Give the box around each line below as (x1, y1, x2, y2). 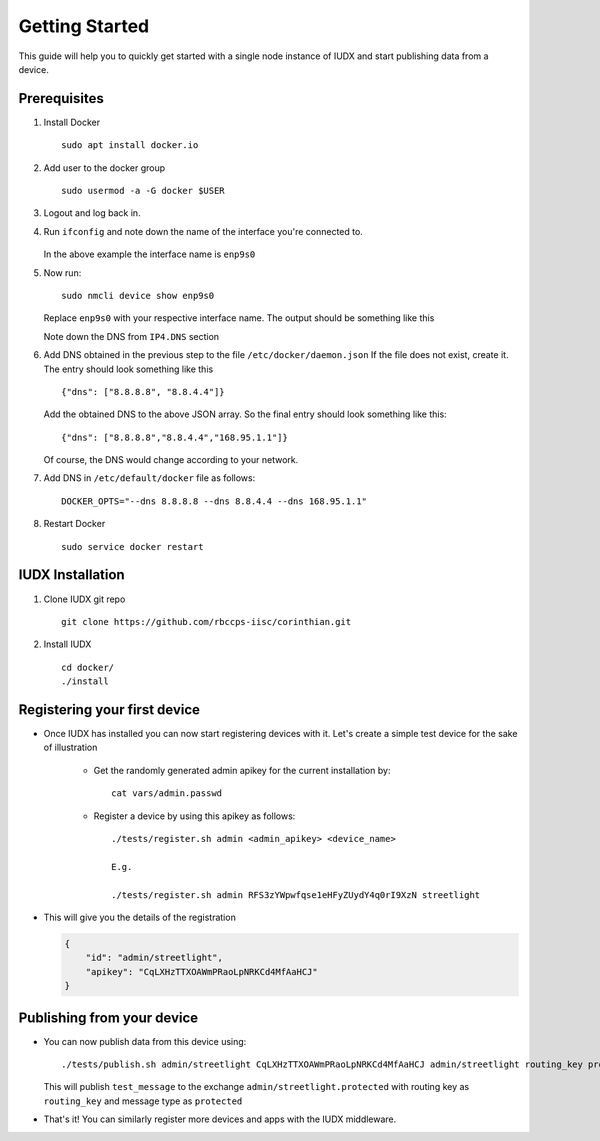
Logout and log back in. (43, 207, 141, 219)
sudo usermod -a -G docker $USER (61, 185, 225, 197)
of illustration (43, 741, 98, 754)
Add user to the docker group (43, 161, 166, 174)
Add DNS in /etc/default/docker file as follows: (43, 472, 256, 484)
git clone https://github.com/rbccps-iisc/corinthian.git (61, 616, 352, 627)
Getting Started (18, 15, 150, 37)
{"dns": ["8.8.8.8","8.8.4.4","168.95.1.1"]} (61, 431, 289, 443)
